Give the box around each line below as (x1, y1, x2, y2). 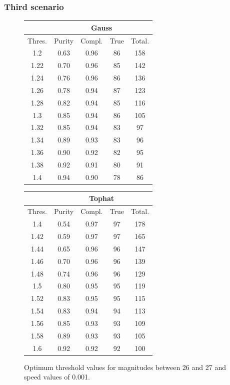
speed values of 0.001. (24, 371, 90, 382)
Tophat (89, 193, 114, 203)
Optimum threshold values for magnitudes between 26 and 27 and (24, 361, 226, 372)
